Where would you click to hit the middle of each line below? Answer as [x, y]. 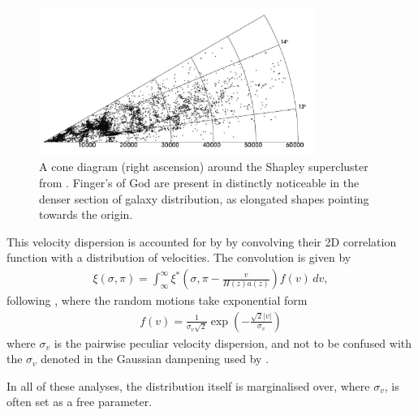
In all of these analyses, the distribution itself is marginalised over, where [188, 385]
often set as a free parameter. [80, 402]
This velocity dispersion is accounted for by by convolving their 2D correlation [202, 241]
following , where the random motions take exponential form [157, 300]
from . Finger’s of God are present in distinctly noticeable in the [199, 183]
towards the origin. [86, 214]
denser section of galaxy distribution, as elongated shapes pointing [204, 198]
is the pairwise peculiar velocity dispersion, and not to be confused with [233, 342]
